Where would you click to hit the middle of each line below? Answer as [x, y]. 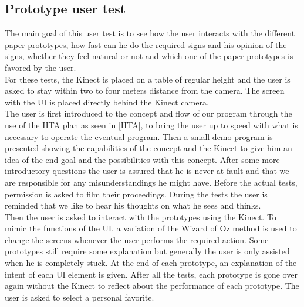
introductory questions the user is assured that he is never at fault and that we [147, 171]
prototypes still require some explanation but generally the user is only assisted [147, 251]
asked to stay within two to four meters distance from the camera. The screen [145, 91]
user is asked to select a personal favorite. [80, 297]
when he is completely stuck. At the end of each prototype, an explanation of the [151, 263]
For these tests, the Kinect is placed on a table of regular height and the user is [148, 79]
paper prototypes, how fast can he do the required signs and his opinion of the [146, 44]
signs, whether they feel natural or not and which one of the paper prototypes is [149, 56]
